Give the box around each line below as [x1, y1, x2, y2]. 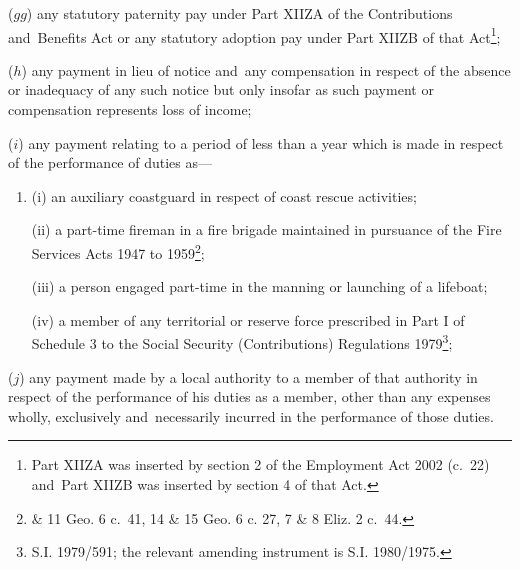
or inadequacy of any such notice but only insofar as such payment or [8, 79, 434, 100]
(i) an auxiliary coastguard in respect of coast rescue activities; [31, 185, 417, 206]
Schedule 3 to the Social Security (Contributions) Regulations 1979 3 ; [31, 330, 453, 354]
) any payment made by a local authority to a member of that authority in [19, 366, 478, 387]
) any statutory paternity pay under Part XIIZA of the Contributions [26, 3, 453, 23]
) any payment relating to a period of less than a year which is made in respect [18, 132, 504, 153]
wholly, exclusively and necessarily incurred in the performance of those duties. [8, 405, 494, 426]
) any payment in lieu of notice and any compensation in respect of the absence [21, 59, 511, 80]
